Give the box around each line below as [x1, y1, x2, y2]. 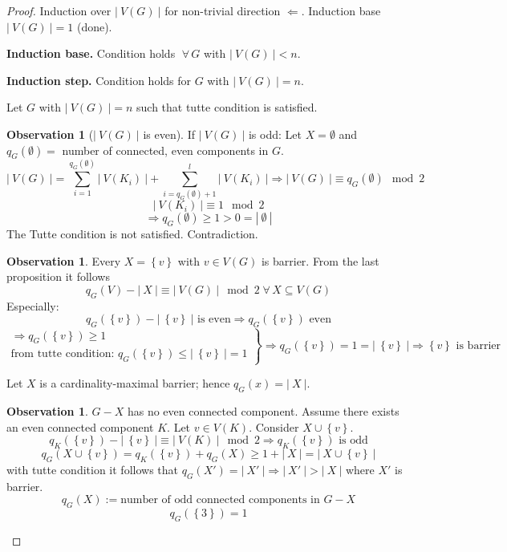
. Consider [249, 418, 299, 435]
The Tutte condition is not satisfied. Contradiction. [6, 225, 258, 242]
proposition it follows [6, 268, 110, 285]
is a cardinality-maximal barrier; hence [39, 375, 230, 392]
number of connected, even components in [62, 141, 269, 158]
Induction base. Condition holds [6, 45, 176, 62]
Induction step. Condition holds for [6, 71, 192, 88]
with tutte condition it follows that [6, 461, 178, 477]
